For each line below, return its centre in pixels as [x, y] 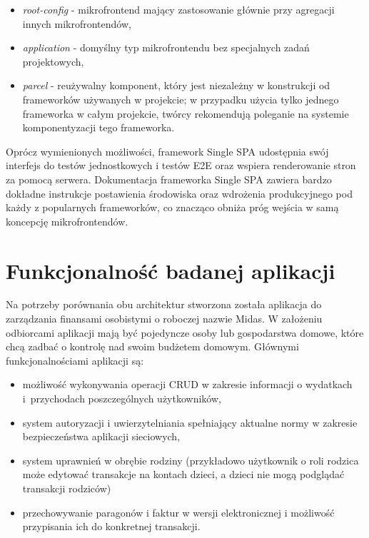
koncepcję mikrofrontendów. [67, 221]
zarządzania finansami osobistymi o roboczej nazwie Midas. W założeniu [164, 319]
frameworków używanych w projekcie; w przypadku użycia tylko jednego [181, 99]
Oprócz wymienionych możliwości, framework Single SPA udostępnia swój [167, 151]
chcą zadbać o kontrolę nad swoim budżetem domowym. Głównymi [152, 346]
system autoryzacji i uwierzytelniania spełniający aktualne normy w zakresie [190, 422]
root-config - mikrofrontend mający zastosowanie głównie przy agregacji [178, 9]
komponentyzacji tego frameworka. [98, 127]
